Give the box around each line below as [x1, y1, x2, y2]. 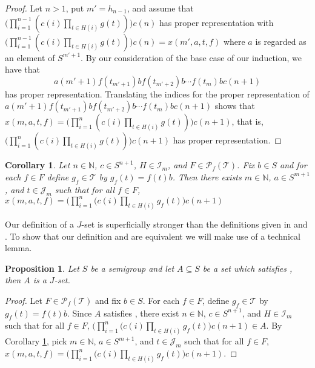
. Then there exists [172, 170, 242, 183]
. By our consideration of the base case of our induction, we [81, 51, 302, 64]
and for [280, 159, 307, 171]
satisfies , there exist [104, 306, 179, 319]
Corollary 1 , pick [5, 335, 67, 347]
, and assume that [127, 2, 194, 14]
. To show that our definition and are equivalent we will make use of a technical [5, 229, 300, 242]
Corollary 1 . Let [5, 159, 70, 171]
